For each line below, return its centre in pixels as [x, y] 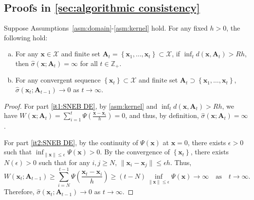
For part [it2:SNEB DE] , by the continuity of [71, 142]
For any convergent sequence [58, 80]
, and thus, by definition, [162, 115]
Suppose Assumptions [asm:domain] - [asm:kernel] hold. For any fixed [106, 28]
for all [89, 63]
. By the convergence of [135, 152]
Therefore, [19, 192]
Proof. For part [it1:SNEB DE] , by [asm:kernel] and [81, 106]
